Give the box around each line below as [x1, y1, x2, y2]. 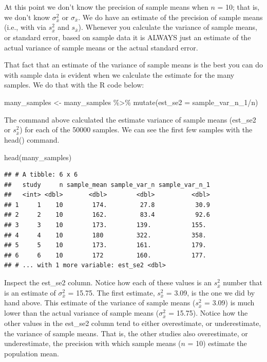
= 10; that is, [217, 2, 260, 12]
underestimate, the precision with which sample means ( [4, 338, 181, 349]
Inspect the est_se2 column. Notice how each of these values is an [4, 277, 212, 288]
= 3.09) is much [204, 297, 255, 308]
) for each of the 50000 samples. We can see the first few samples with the [20, 124, 253, 135]
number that [223, 277, 262, 288]
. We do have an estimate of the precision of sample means [78, 11, 263, 22]
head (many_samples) [4, 151, 72, 162]
